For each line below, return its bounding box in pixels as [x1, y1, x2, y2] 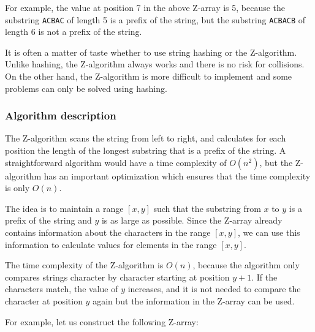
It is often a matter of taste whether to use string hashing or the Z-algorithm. [5, 45, 297, 58]
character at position [5, 294, 83, 307]
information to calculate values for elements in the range [5, 238, 217, 251]
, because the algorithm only [192, 258, 300, 271]
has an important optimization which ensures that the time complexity [44, 169, 311, 182]
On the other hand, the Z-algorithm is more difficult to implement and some [5, 70, 292, 83]
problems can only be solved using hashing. [5, 81, 167, 94]
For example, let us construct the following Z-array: [5, 315, 199, 328]
